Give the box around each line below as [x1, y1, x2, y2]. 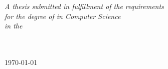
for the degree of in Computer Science [5, 10, 121, 21]
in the [5, 20, 23, 31]
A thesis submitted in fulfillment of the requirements [5, 1, 164, 11]
